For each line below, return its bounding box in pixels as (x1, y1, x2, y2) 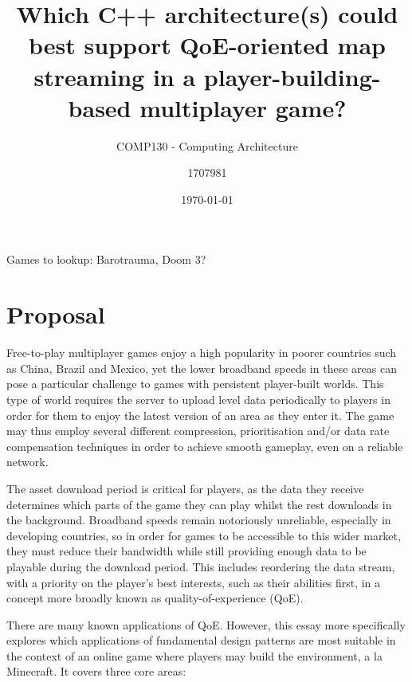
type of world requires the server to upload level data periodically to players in (6, 390, 390, 407)
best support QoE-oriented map (29, 29, 386, 61)
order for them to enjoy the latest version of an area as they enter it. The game (6, 406, 394, 423)
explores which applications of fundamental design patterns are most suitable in (6, 632, 396, 649)
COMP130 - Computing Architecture (116, 137, 298, 154)
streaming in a (33, 60, 196, 92)
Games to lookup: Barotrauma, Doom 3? (6, 251, 206, 268)
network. (6, 453, 49, 470)
